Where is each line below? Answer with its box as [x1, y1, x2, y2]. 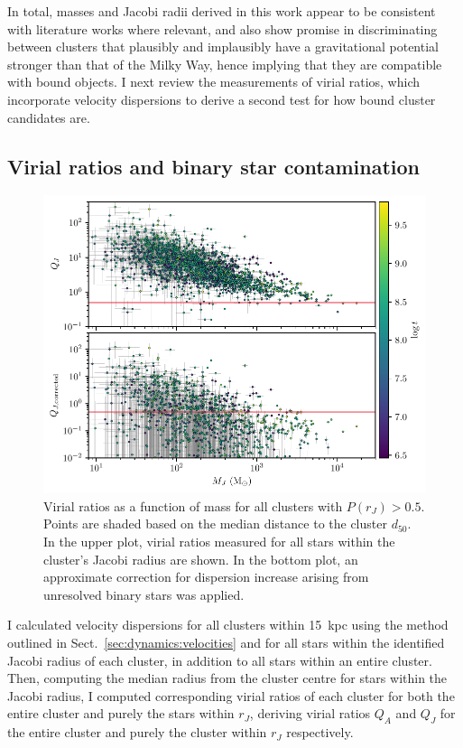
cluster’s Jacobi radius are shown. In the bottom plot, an [43, 549, 358, 568]
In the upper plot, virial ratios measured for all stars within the [43, 532, 395, 551]
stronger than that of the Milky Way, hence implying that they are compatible [7, 54, 442, 73]
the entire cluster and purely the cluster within [7, 723, 267, 742]
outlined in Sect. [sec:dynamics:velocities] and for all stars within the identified [7, 632, 445, 651]
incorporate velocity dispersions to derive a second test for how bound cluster [7, 89, 436, 108]
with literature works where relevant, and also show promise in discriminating [7, 19, 438, 38]
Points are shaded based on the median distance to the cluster [43, 514, 387, 533]
